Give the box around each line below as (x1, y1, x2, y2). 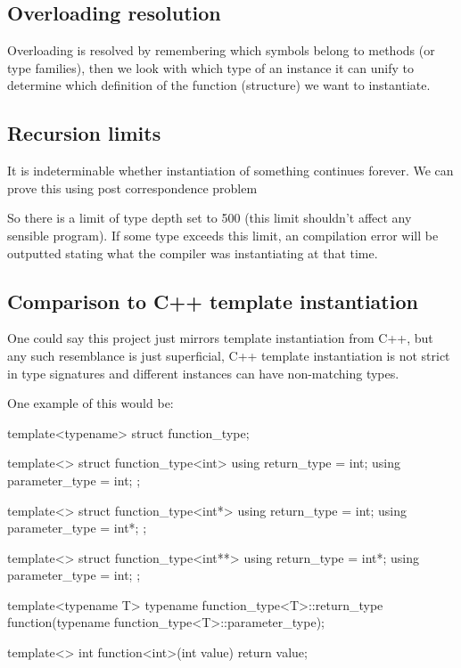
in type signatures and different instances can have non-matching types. (7, 363, 399, 382)
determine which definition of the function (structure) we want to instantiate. (7, 76, 431, 94)
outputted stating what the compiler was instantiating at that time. (7, 243, 378, 262)
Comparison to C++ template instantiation (7, 287, 418, 314)
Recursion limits (7, 119, 161, 147)
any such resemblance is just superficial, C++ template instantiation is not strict (7, 346, 450, 364)
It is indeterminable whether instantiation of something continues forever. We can (7, 161, 454, 180)
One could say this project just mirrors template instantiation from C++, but (7, 329, 433, 347)
